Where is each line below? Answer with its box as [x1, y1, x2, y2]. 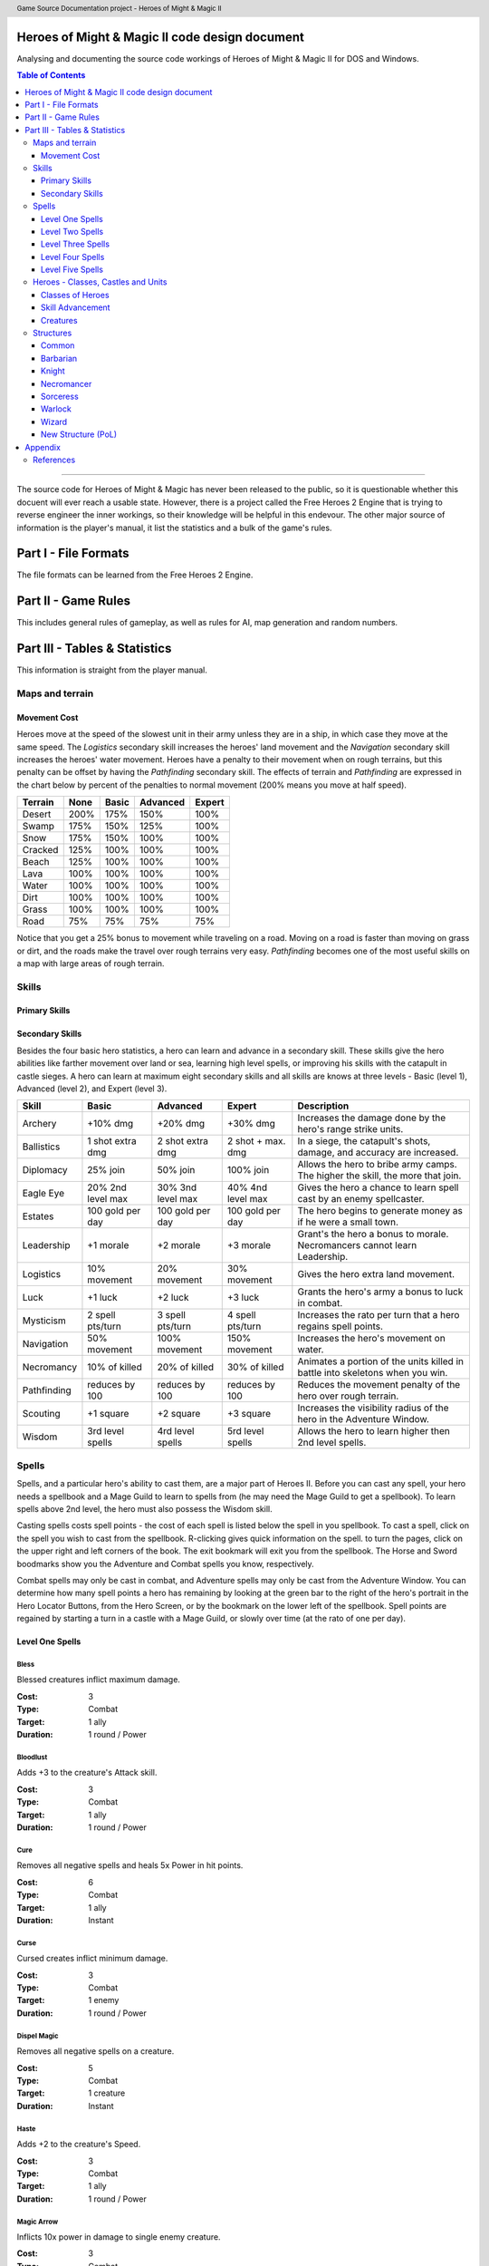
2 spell [87, 1309, 116, 1322]
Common [41, 340, 75, 351]
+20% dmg [157, 1118, 206, 1130]
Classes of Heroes [41, 289, 110, 300]
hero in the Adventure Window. [297, 1413, 430, 1426]
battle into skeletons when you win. [297, 1367, 448, 1380]
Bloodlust [16, 1752, 48, 1762]
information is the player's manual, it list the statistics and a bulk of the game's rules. [16, 522, 332, 533]
